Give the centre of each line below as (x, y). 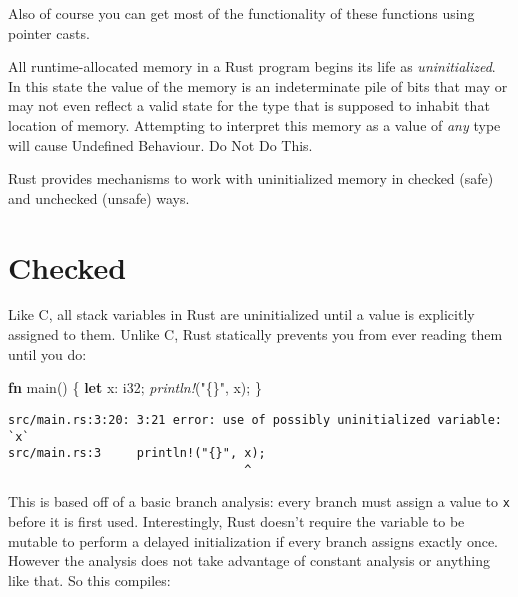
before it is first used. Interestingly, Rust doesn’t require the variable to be (236, 521)
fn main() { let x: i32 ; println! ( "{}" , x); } (135, 387)
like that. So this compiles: (89, 579)
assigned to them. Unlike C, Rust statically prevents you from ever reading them (255, 334)
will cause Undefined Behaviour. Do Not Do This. (160, 144)
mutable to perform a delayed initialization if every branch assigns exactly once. (253, 540)
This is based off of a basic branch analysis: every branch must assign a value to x (259, 501)
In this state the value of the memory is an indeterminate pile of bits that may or (258, 85)
